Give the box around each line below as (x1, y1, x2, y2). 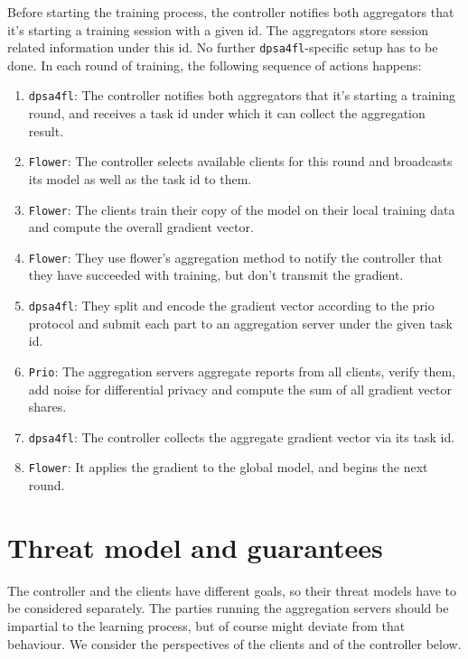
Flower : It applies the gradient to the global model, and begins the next (28, 458, 428, 477)
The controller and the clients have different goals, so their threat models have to (7, 580, 457, 599)
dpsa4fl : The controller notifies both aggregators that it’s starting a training (28, 86, 456, 105)
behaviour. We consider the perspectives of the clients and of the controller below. (7, 634, 462, 653)
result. (28, 121, 64, 140)
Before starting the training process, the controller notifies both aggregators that (7, 3, 454, 21)
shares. (28, 397, 67, 416)
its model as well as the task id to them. (28, 169, 252, 188)
